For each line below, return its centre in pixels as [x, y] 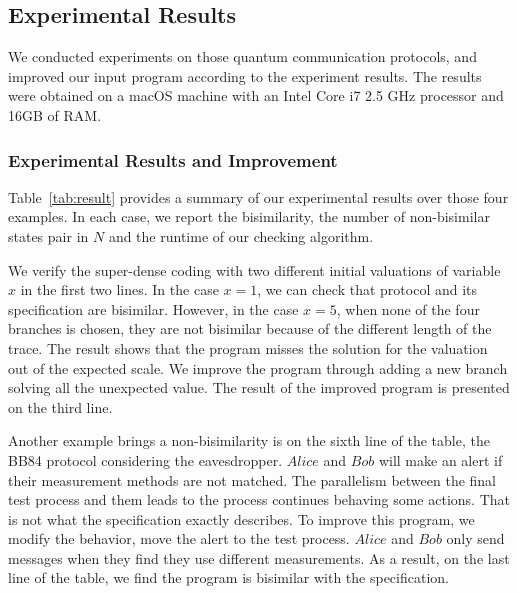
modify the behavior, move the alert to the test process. [179, 538]
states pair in [48, 235]
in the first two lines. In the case [119, 289]
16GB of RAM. [55, 114]
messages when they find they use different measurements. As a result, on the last [259, 557]
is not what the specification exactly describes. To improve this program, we [241, 518]
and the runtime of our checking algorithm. [241, 235]
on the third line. [60, 406]
